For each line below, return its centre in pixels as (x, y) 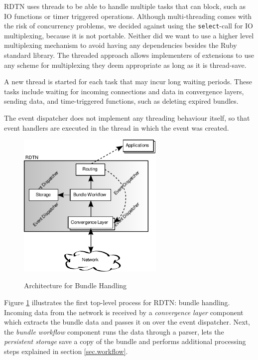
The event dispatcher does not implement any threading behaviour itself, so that (127, 118)
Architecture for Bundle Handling (75, 285)
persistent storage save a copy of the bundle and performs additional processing (125, 341)
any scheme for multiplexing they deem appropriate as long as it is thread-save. (125, 65)
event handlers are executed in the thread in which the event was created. (117, 127)
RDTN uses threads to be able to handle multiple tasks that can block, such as (125, 6)
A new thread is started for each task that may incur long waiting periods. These (128, 82)
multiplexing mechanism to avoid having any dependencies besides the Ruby (121, 45)
